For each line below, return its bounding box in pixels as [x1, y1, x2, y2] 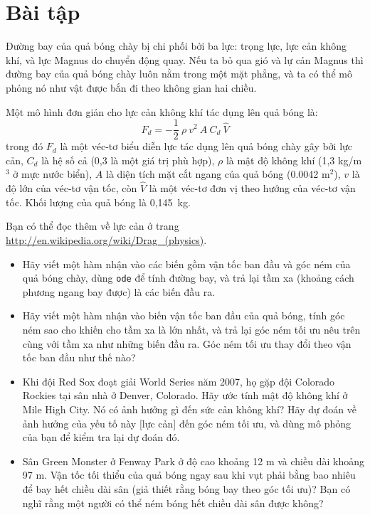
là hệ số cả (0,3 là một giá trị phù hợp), [41, 152, 215, 167]
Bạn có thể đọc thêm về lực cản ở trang [6, 218, 179, 233]
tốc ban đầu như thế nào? [22, 350, 136, 365]
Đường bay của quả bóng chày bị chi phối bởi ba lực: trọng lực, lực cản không [6, 38, 347, 53]
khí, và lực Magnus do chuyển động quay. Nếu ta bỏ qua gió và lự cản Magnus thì [6, 52, 364, 67]
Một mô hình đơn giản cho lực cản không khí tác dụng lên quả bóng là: [6, 104, 318, 119]
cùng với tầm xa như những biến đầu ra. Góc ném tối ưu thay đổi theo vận [22, 336, 351, 351]
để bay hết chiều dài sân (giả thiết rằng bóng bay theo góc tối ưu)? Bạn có [22, 481, 351, 496]
